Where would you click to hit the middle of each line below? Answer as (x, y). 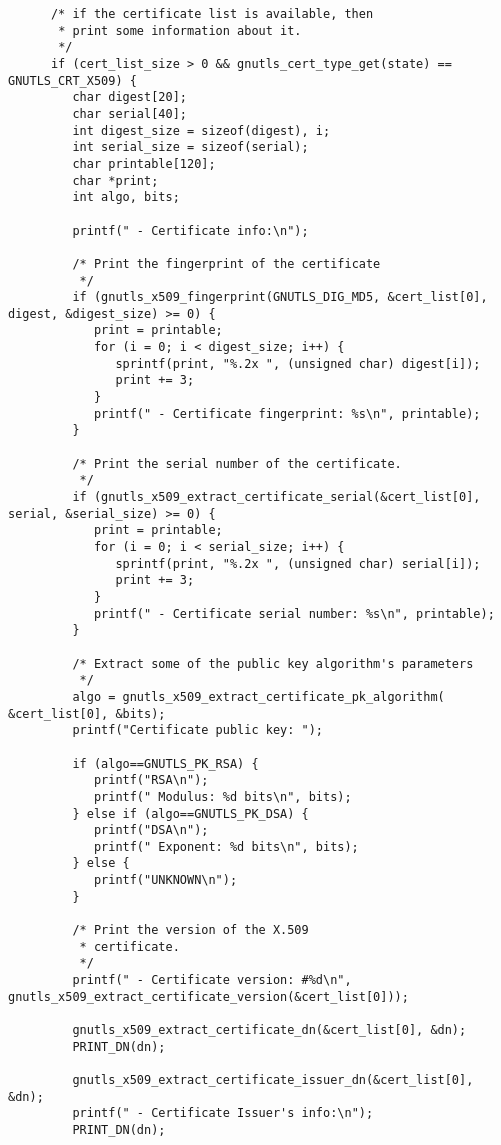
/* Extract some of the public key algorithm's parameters (273, 663)
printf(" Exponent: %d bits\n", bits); (226, 846)
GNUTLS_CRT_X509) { (72, 80)
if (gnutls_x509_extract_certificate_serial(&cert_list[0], (276, 497)
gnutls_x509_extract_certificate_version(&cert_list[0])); (208, 996)
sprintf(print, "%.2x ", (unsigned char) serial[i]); (298, 563)
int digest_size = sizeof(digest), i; (201, 130)
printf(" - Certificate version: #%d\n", (212, 980)
